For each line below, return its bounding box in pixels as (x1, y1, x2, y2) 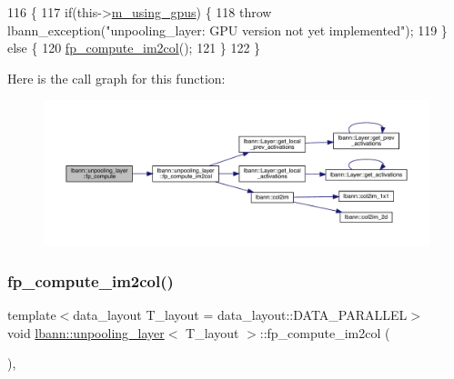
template (7, 305, 56, 324)
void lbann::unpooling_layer (7, 323, 165, 342)
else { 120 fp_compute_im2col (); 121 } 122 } (7, 38, 261, 57)
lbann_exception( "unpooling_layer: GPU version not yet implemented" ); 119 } (7, 20, 448, 39)
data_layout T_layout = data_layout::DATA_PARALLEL (73, 305, 408, 324)
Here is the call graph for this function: (7, 68, 226, 87)
